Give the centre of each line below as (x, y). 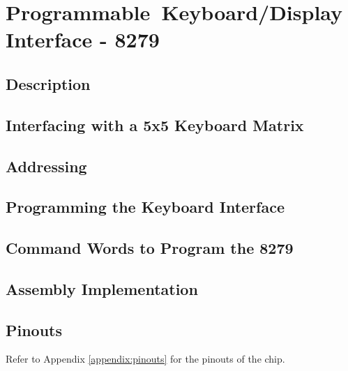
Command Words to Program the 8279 (150, 248)
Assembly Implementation (102, 288)
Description (48, 83)
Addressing (46, 166)
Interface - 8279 (83, 39)
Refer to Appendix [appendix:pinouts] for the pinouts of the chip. (145, 359)
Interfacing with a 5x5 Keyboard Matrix (155, 124)
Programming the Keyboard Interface (145, 207)
